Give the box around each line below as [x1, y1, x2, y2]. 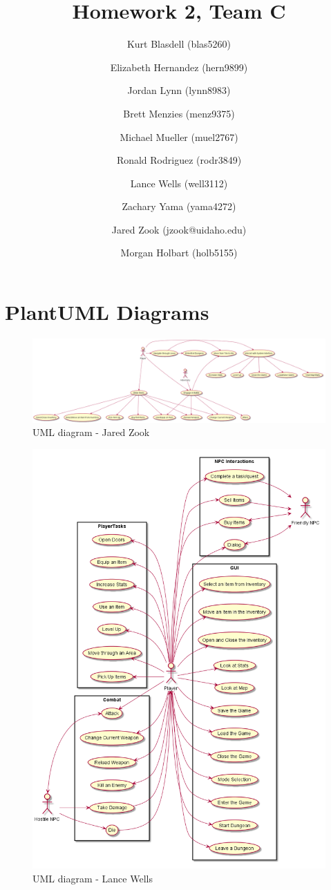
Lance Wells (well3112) [130, 176, 228, 190]
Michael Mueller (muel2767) [120, 129, 238, 144]
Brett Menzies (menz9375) [123, 106, 235, 120]
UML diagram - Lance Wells [32, 871, 153, 885]
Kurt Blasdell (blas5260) [126, 37, 231, 51]
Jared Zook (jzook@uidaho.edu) [111, 222, 247, 236]
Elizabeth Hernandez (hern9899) [110, 59, 248, 74]
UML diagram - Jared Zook [32, 425, 150, 439]
